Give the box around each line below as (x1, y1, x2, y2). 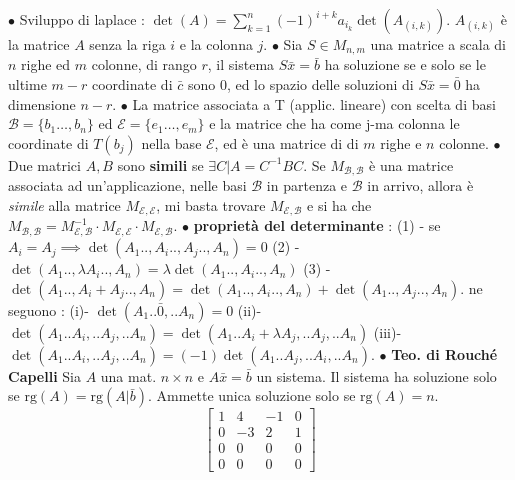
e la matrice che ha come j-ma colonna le (209, 113, 460, 134)
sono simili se (117, 154, 204, 175)
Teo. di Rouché (391, 343, 498, 364)
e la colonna (179, 34, 253, 54)
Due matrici (8, 154, 81, 175)
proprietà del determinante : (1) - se (193, 215, 441, 236)
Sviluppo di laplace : (19, 9, 145, 29)
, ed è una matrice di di (214, 132, 359, 153)
